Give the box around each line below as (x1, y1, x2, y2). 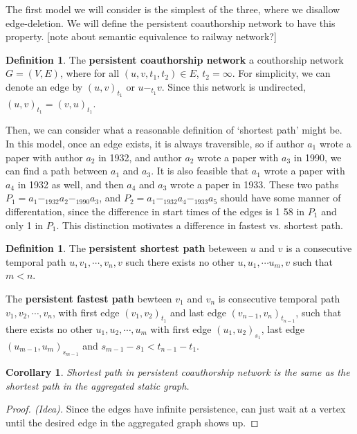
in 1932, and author (98, 150, 182, 164)
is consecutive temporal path (218, 291, 340, 305)
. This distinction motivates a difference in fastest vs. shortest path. (56, 217, 343, 232)
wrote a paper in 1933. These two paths (170, 177, 339, 191)
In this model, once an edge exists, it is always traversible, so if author (6, 136, 304, 150)
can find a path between (6, 163, 108, 178)
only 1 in (6, 217, 44, 232)
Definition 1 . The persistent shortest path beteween (6, 241, 248, 255)
